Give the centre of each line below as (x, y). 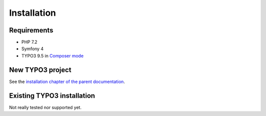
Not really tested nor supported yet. (45, 107)
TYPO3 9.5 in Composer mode (52, 56)
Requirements (31, 30)
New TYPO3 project (40, 70)
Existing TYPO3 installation (52, 96)
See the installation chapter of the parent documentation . (67, 82)
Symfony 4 (33, 49)
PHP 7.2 (29, 42)
